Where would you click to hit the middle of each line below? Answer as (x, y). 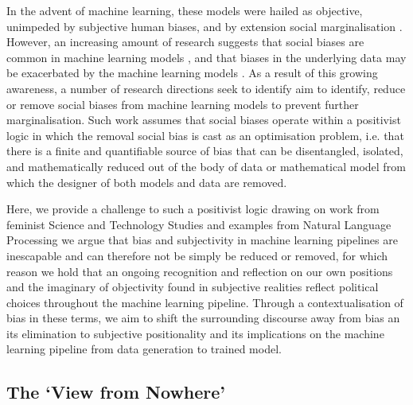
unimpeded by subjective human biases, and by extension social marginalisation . (205, 26)
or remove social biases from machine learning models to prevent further (183, 104)
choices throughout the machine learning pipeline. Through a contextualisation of (205, 302)
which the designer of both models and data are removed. (147, 182)
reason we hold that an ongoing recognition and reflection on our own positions (200, 271)
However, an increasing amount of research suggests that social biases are (185, 42)
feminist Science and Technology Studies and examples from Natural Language (199, 224)
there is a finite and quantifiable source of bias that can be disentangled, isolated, (205, 151)
